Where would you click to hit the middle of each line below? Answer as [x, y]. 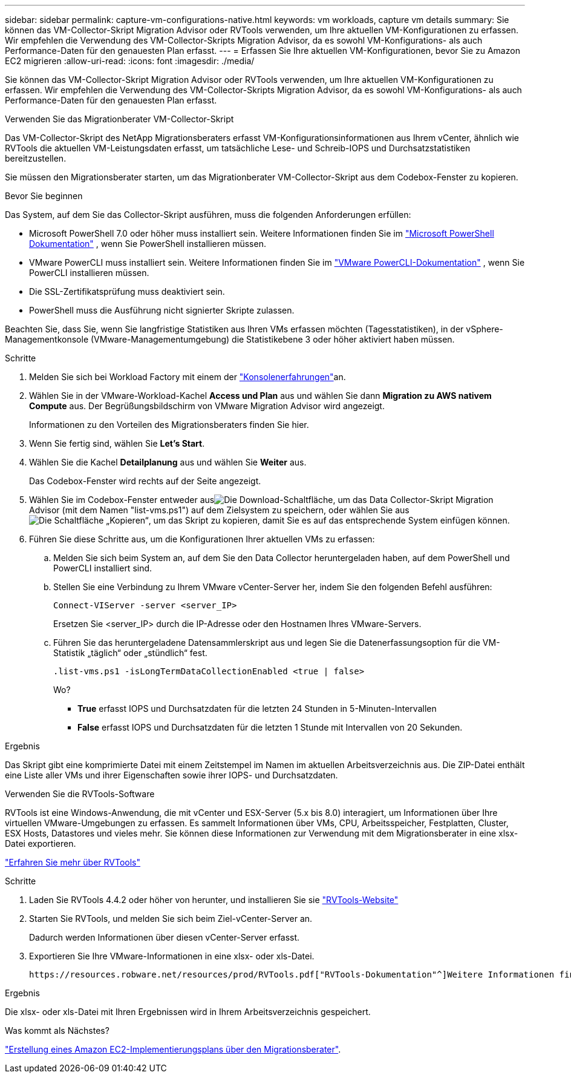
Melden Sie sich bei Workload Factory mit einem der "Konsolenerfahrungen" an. [188, 377]
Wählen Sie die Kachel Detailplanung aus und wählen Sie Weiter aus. [168, 462]
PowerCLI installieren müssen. [89, 273]
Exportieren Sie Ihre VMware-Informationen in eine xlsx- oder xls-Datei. [172, 956]
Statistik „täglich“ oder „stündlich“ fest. [130, 653]
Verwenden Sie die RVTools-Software [80, 794]
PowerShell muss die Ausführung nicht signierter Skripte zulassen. [162, 310]
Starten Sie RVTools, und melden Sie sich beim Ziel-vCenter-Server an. [171, 919]
